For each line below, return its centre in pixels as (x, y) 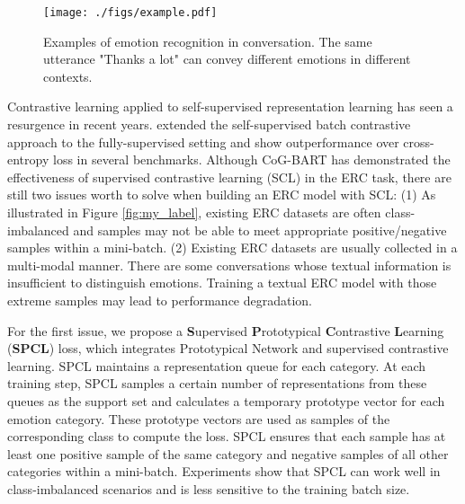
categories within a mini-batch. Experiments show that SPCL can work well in (224, 471)
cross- (419, 141)
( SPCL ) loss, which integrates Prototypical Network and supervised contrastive (228, 348)
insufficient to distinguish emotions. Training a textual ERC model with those (222, 283)
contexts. (68, 76)
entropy (28, 159)
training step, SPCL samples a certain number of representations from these (217, 383)
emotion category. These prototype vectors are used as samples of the (199, 418)
